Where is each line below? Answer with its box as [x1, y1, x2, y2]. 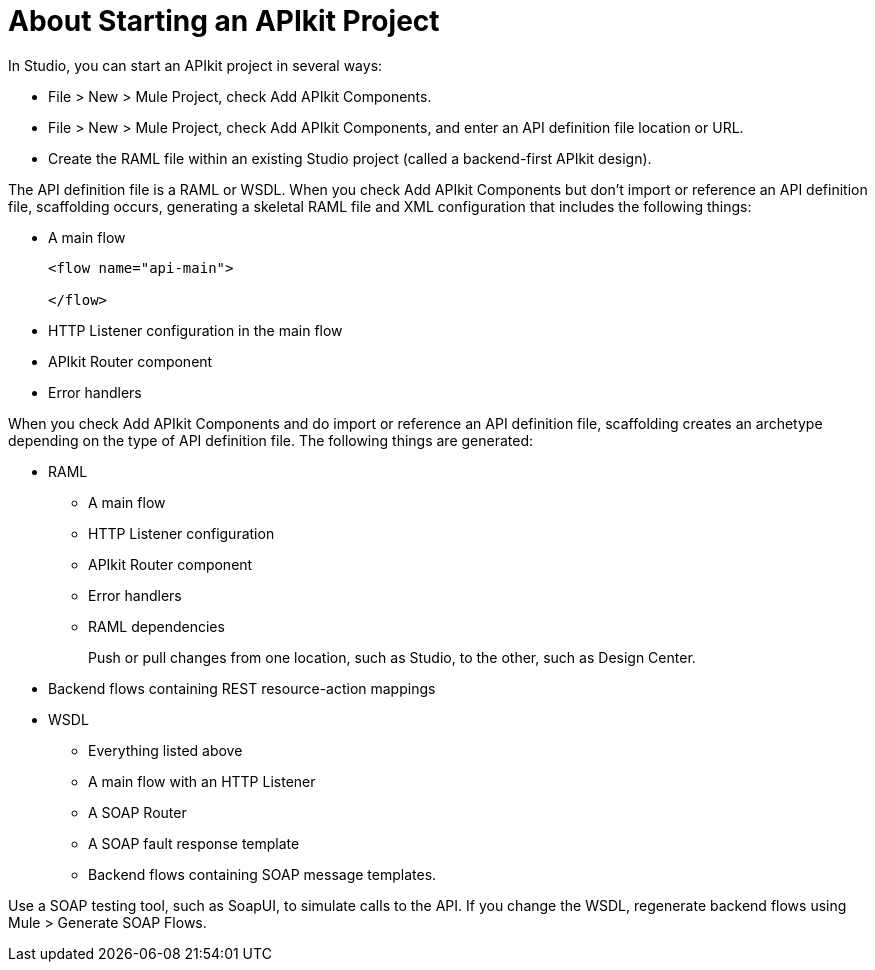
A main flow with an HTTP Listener [88, 772, 316, 790]
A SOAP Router [88, 803, 187, 821]
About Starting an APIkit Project [8, 4, 440, 38]
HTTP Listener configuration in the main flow [48, 321, 343, 339]
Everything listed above [88, 741, 243, 759]
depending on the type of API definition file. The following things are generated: [8, 431, 534, 449]
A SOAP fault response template [88, 834, 300, 852]
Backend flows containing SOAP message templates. [88, 865, 437, 883]
